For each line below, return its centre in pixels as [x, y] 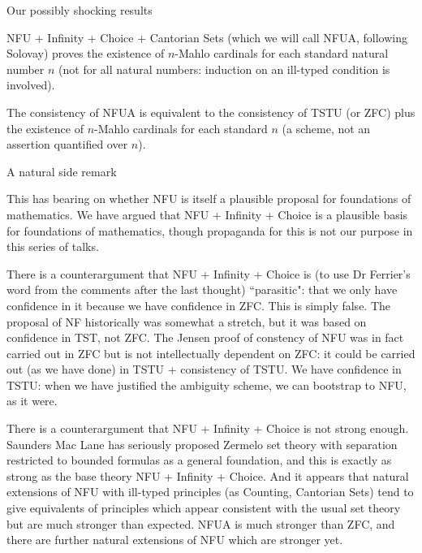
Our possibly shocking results [80, 10]
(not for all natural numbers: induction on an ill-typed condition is [224, 69]
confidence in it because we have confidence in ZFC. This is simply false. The [199, 305]
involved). [31, 85]
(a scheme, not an [326, 128]
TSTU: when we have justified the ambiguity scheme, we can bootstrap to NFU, [207, 385]
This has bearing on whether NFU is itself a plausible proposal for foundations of [209, 199]
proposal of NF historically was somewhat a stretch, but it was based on [187, 321]
